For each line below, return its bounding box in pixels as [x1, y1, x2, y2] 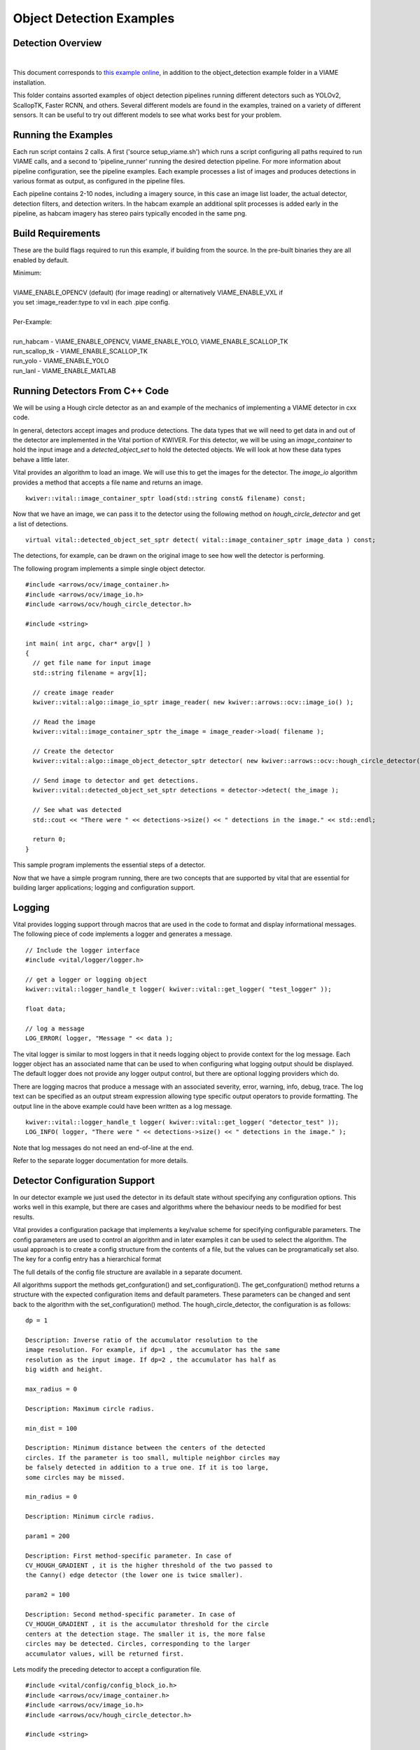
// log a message [25, 1024, 85, 1032]
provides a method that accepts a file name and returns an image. [13, 478, 203, 486]
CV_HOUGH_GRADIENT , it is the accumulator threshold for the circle [25, 1620, 269, 1628]
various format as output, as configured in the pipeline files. [13, 177, 185, 185]
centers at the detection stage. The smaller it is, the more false [25, 1630, 265, 1638]
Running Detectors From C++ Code [13, 385, 169, 397]
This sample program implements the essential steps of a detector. [13, 861, 206, 869]
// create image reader [32, 688, 115, 696]
